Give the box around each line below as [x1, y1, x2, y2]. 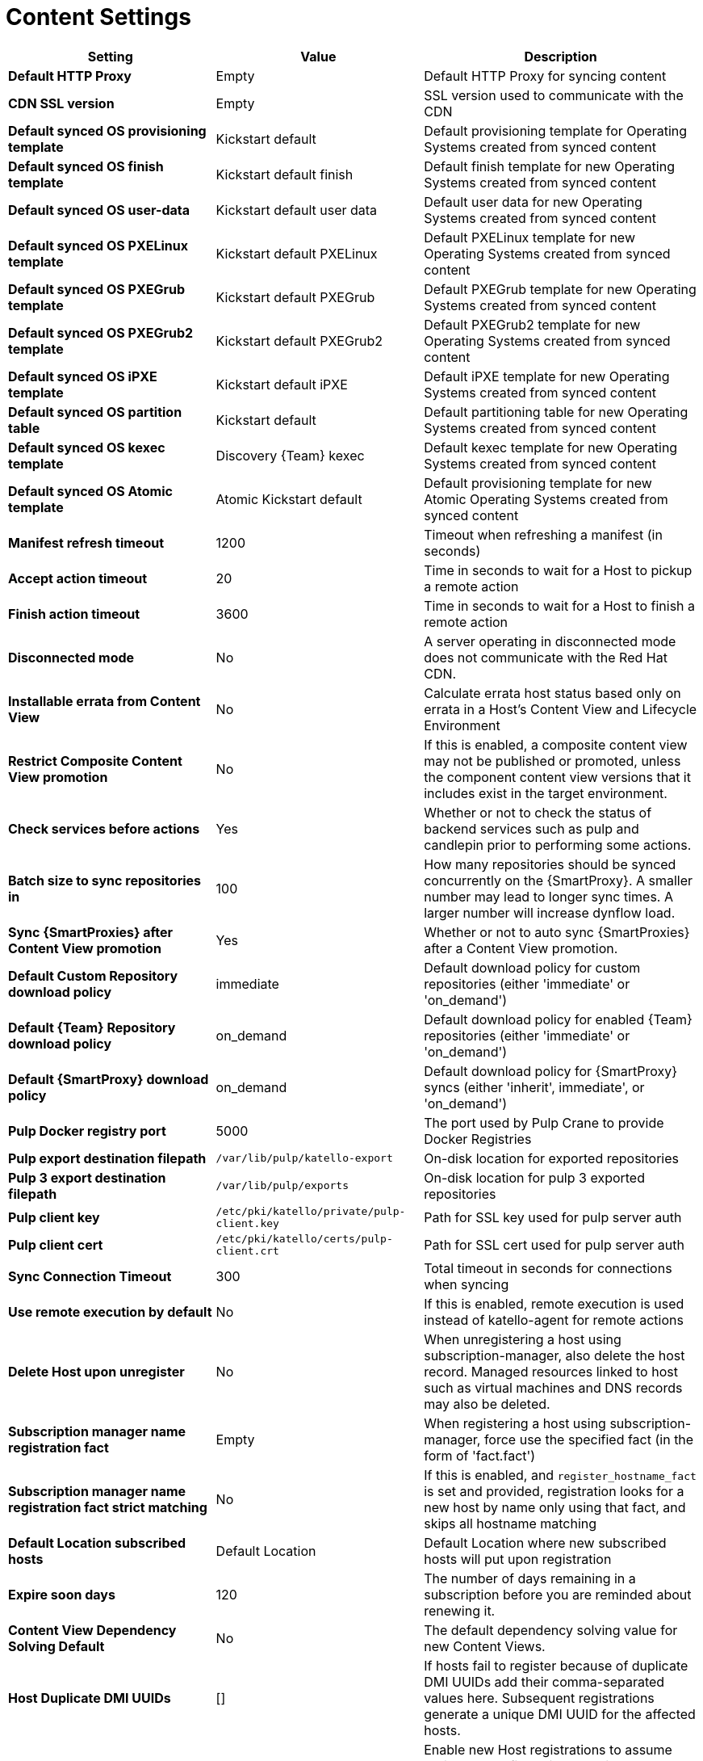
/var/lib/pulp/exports [216, 1179, 349, 1192]
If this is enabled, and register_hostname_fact [424, 1466, 697, 1483]
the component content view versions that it [424, 768, 691, 785]
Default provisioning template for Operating [424, 122, 688, 139]
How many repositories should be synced [424, 855, 676, 872]
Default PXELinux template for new [424, 229, 635, 246]
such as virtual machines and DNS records [424, 1379, 683, 1396]
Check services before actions [8, 820, 200, 837]
